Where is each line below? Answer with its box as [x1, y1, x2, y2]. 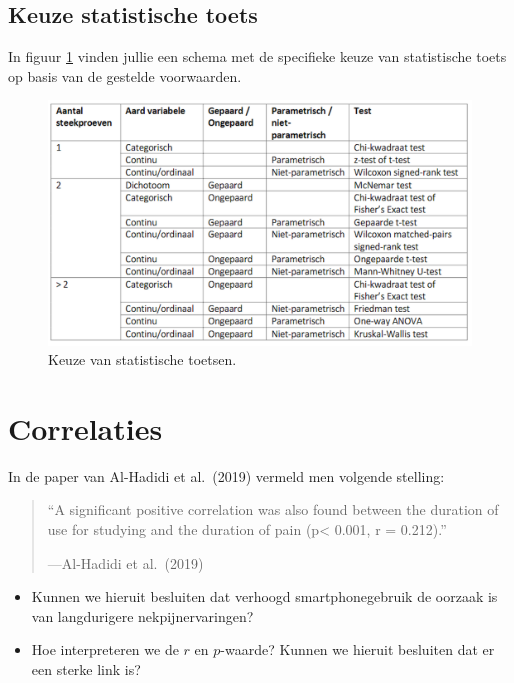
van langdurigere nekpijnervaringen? [31, 605, 254, 626]
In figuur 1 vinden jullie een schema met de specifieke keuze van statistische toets [8, 46, 507, 67]
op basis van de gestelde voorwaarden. [8, 65, 242, 86]
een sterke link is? [31, 658, 141, 679]
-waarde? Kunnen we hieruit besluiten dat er [220, 639, 495, 660]
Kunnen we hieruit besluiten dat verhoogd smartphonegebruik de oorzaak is [31, 586, 498, 607]
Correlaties [8, 407, 163, 448]
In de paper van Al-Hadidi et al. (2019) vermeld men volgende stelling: [8, 465, 445, 486]
